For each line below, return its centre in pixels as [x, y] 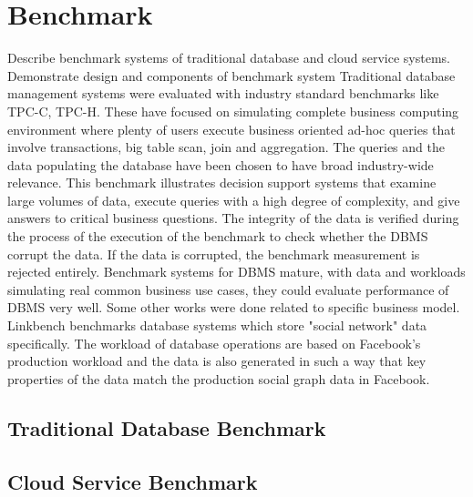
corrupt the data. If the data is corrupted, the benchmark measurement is [214, 254]
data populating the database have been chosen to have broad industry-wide [221, 164]
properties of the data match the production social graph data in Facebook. [219, 378]
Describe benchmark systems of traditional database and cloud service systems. [229, 58]
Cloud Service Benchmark [133, 481]
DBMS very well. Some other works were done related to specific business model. [234, 307]
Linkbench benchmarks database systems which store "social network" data [217, 325]
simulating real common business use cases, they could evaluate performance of [228, 289]
